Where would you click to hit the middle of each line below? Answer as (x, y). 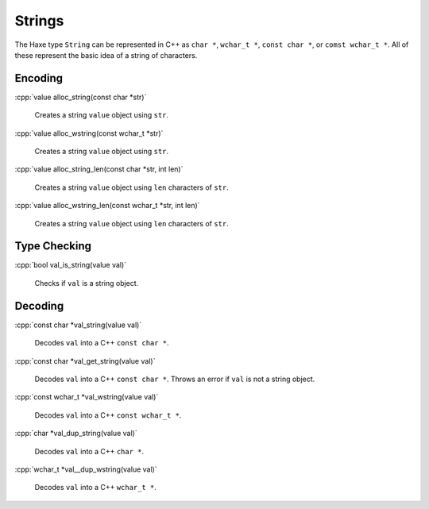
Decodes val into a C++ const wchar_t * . (108, 415)
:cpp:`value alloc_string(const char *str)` (81, 97)
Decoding (39, 306)
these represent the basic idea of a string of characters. (106, 55)
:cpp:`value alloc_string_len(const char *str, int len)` (99, 169)
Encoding (39, 78)
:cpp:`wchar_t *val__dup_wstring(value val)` (86, 469)
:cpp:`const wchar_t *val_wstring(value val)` (87, 397)
